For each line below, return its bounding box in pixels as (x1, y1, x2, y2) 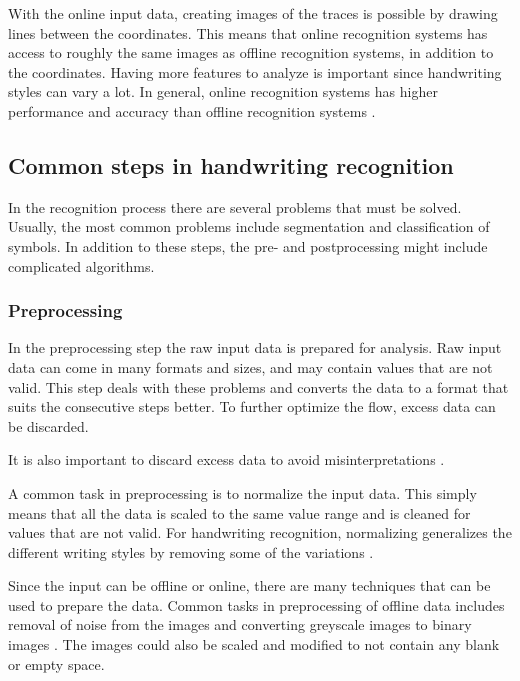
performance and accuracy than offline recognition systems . (8, 100, 376, 121)
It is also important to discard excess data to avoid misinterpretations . (8, 449, 445, 470)
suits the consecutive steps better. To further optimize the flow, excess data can (8, 396, 496, 417)
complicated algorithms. (8, 255, 155, 276)
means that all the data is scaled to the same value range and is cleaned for (8, 502, 471, 523)
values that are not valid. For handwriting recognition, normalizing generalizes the (8, 522, 512, 543)
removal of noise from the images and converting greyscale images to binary (8, 614, 472, 635)
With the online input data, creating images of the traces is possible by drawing (8, 3, 498, 23)
